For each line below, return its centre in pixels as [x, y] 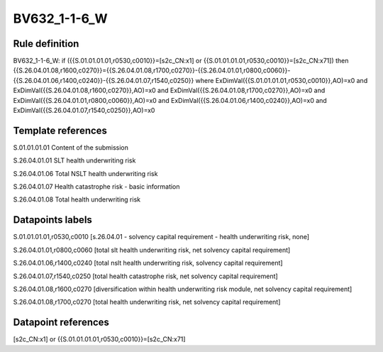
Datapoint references [61, 323]
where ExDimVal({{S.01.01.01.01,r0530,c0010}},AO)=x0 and [282, 80]
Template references [60, 130]
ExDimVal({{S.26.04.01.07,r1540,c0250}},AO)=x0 [84, 111]
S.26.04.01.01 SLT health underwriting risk [74, 160]
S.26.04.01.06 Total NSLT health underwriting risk [85, 173]
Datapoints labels [52, 220]
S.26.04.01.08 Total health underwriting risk [77, 199]
